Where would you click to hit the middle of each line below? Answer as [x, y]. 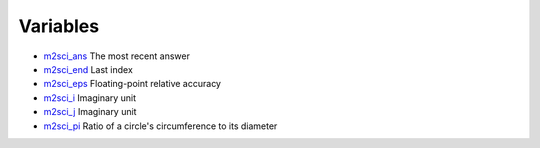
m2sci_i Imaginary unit [90, 97]
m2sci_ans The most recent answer [116, 56]
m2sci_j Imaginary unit [90, 112]
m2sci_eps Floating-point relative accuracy [132, 84]
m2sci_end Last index [88, 69]
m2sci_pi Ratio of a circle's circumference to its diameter [160, 126]
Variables [59, 26]
